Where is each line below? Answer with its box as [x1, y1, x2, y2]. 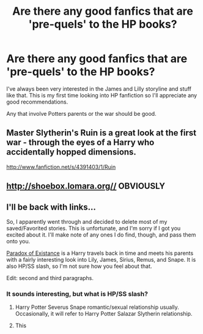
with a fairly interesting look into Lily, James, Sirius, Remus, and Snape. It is [6, 256, 196, 263]
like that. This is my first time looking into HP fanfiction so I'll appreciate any [6, 91, 197, 99]
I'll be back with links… [6, 202, 97, 212]
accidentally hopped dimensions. [6, 147, 136, 158]
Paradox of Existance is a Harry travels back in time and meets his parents [6, 249, 194, 257]
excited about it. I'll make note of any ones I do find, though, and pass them [6, 231, 196, 238]
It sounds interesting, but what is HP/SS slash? [6, 289, 149, 298]
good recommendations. [6, 98, 68, 105]
